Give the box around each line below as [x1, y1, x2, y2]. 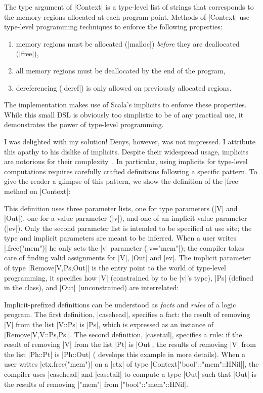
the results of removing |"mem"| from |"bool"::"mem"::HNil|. [4, 378, 188, 389]
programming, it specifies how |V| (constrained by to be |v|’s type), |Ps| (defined [4, 272, 254, 283]
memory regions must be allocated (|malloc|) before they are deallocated [16, 38, 240, 49]
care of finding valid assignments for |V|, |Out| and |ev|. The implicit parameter [4, 252, 251, 263]
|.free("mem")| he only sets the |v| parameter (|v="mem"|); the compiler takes [4, 242, 244, 253]
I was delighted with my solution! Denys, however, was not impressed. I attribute [4, 136, 255, 146]
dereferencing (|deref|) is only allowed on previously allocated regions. [16, 82, 232, 93]
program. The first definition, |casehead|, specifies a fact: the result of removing [4, 309, 250, 320]
